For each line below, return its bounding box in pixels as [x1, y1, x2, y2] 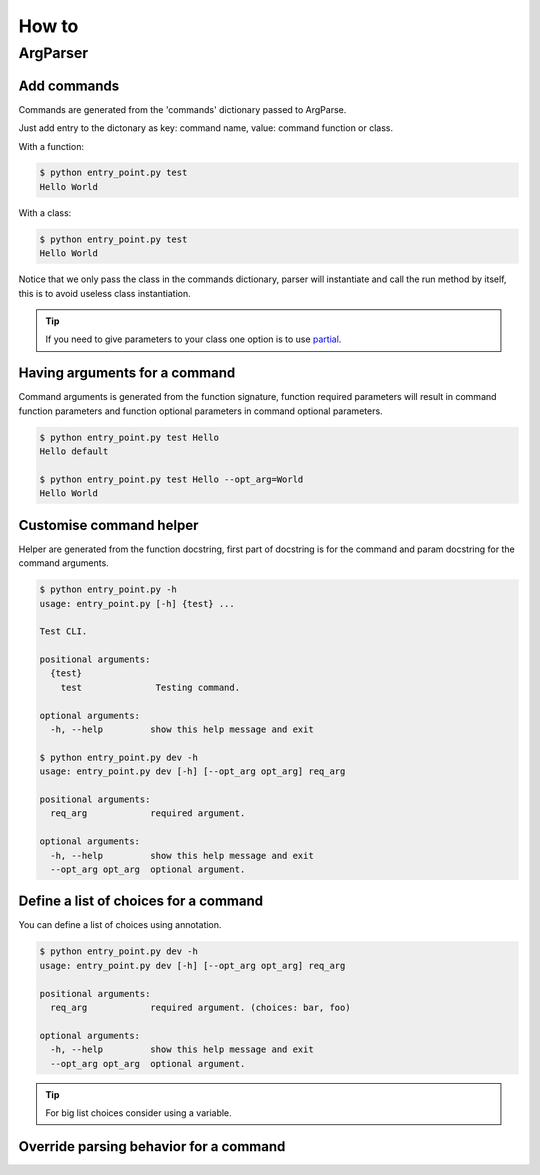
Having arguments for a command [18, 365, 236, 382]
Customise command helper [18, 516, 199, 534]
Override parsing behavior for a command [18, 1138, 286, 1155]
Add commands [18, 77, 120, 94]
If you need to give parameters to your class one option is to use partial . [45, 333, 342, 345]
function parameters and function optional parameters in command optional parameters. [18, 405, 384, 417]
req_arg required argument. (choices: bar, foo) [50, 1001, 351, 1013]
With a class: [18, 206, 72, 219]
